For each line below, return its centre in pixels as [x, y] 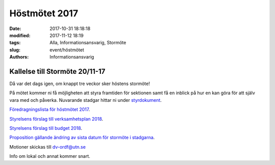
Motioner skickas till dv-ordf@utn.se [48, 147]
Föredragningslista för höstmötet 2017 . [50, 109]
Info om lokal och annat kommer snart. [50, 156]
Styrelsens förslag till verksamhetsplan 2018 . [56, 119]
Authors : [19, 57]
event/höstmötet [67, 50]
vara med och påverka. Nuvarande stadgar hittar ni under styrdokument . [86, 100]
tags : [15, 43]
